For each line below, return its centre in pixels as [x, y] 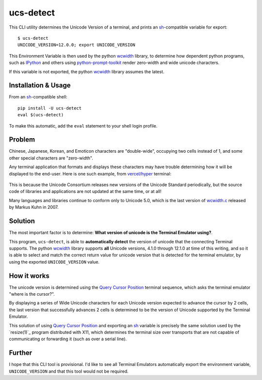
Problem [22, 140]
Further [21, 353]
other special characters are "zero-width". [51, 158]
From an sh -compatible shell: [38, 97]
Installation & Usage [40, 86]
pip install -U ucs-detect [50, 108]
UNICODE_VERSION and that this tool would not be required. [69, 371]
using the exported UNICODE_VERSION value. [54, 262]
